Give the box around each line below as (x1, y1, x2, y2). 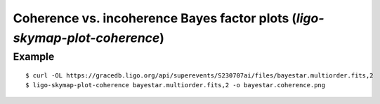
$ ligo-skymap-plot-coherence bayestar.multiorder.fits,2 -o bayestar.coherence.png (25, 81, 326, 89)
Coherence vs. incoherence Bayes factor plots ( (13, 10, 297, 26)
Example (13, 50, 55, 63)
